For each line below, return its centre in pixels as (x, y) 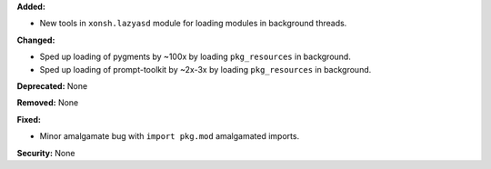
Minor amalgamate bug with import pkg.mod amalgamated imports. (170, 136)
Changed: (36, 40)
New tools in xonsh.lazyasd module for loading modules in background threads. (193, 24)
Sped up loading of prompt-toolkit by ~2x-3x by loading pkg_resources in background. (205, 69)
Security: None (46, 153)
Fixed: (29, 119)
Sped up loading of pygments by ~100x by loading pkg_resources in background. (195, 57)
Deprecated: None (52, 85)
